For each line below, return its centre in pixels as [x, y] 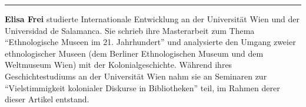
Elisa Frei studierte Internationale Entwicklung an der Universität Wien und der [152, 19]
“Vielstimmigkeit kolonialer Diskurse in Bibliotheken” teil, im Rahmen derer [142, 87]
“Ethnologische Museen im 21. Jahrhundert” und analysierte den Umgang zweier [150, 42]
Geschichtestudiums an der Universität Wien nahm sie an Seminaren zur [136, 76]
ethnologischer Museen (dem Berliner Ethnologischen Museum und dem [134, 53]
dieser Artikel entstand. [47, 99]
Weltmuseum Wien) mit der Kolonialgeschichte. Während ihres [119, 65]
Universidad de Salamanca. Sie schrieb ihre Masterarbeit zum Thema [130, 30]
